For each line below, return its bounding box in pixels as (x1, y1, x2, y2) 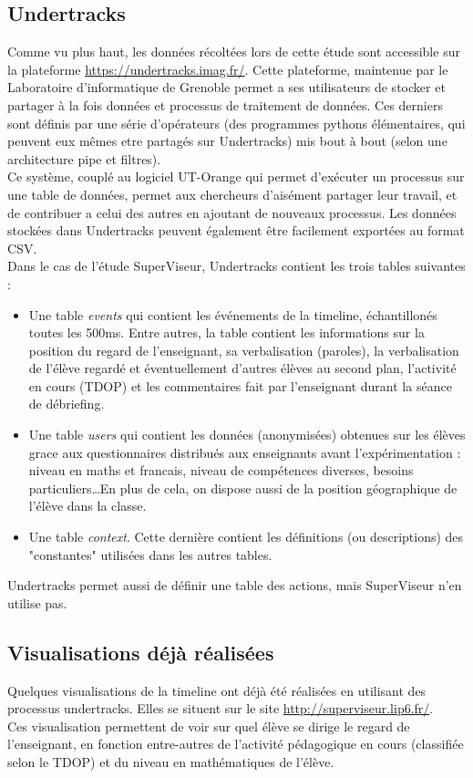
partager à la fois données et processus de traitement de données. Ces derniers (7, 95, 443, 114)
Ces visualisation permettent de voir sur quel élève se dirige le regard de (7, 716, 410, 735)
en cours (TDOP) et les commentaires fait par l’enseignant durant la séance (28, 376, 452, 395)
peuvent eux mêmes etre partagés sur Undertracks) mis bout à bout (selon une (7, 131, 447, 150)
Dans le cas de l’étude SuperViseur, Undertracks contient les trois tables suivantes (7, 256, 466, 275)
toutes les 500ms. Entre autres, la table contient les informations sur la (28, 323, 425, 342)
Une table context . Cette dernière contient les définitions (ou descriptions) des (28, 527, 464, 546)
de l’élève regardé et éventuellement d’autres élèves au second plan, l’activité (28, 358, 457, 378)
